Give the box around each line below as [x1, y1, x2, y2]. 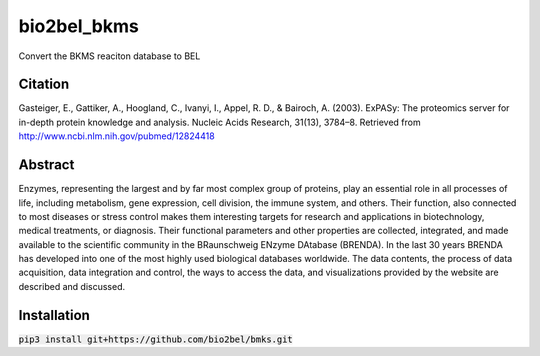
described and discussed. [18, 280, 125, 292]
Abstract [18, 156, 75, 174]
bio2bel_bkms [18, 15, 139, 37]
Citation [18, 76, 70, 93]
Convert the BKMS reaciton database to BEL [18, 50, 201, 62]
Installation [18, 306, 90, 324]
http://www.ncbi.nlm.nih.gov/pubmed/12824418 [18, 130, 215, 142]
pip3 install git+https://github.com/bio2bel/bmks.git [18, 333, 294, 345]
